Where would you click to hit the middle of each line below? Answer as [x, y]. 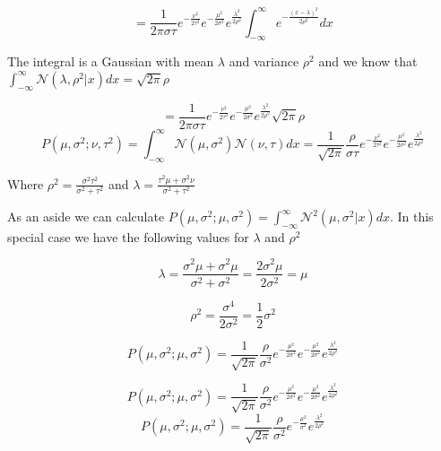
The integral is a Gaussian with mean [111, 61]
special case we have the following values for [128, 236]
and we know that [368, 61]
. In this [411, 217]
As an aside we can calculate [86, 217]
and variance [264, 61]
